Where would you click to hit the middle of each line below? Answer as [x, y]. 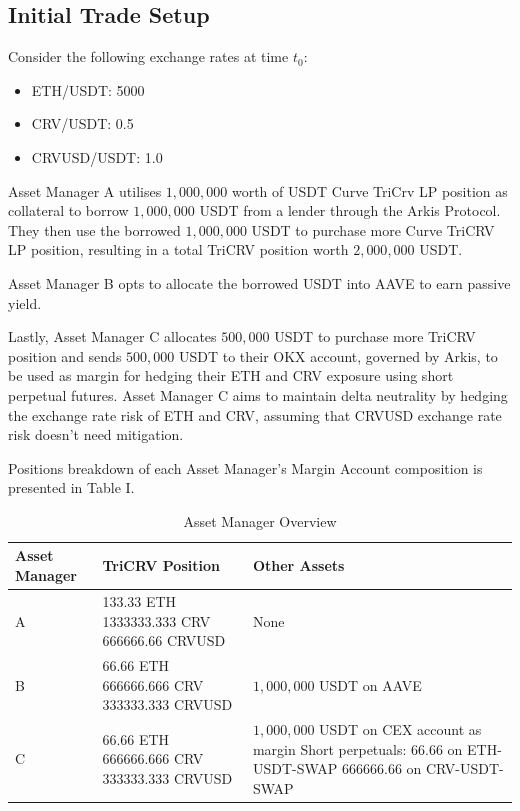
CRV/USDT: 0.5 [82, 123]
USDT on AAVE [370, 684]
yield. [25, 302]
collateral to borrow [68, 210]
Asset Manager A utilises [85, 190]
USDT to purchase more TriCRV [375, 336]
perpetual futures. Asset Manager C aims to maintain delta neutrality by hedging [258, 394]
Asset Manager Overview [260, 520]
